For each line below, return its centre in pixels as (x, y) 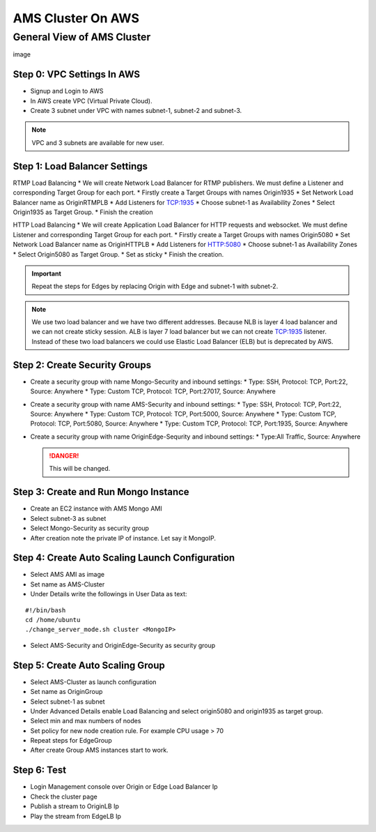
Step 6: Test (39, 770)
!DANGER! (64, 456)
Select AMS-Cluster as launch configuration (93, 682)
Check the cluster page (64, 796)
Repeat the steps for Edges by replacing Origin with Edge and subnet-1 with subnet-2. (155, 287)
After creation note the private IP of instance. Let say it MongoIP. (123, 538)
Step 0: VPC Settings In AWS (77, 74)
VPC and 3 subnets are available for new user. (98, 142)
